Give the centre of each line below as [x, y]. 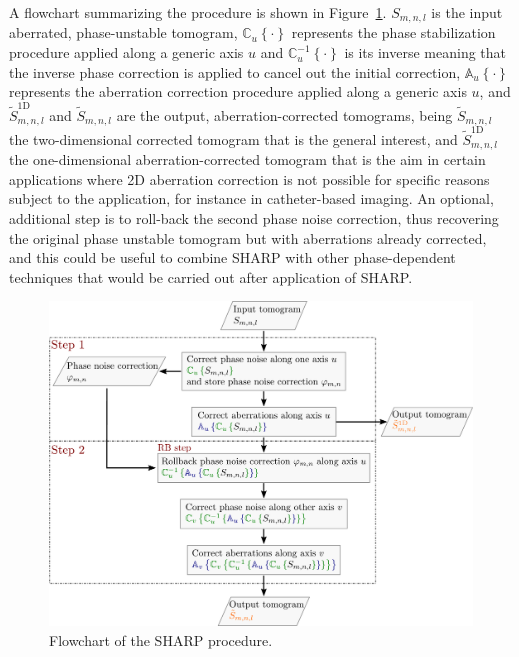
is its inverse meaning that [425, 52]
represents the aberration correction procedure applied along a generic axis [238, 91]
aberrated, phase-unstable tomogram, [123, 32]
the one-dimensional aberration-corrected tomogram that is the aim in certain [247, 159]
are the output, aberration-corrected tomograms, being [284, 114]
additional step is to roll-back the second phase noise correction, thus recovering [254, 217]
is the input [467, 12]
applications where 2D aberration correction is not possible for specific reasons [249, 178]
